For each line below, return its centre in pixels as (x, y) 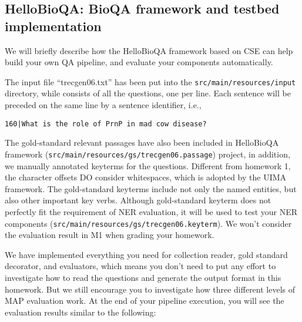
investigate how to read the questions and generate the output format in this (143, 277)
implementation (53, 26)
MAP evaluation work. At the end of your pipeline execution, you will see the (145, 301)
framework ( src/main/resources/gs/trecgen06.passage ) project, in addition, (147, 154)
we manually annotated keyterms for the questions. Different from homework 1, (148, 165)
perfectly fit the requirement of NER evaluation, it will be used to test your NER (151, 211)
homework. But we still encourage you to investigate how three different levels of (150, 289)
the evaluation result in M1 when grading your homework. (110, 235)
